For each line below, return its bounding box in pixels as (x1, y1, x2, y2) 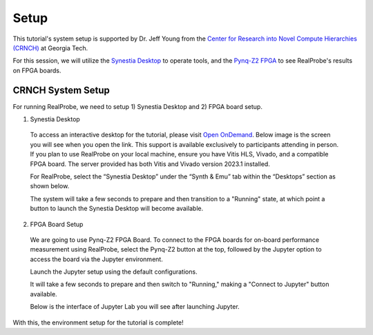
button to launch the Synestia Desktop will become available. (30, 204, 204, 213)
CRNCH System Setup (12, 84, 111, 96)
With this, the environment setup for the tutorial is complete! (12, 318, 184, 327)
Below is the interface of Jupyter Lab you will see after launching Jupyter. (30, 303, 240, 311)
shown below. (30, 182, 70, 190)
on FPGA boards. (12, 66, 61, 74)
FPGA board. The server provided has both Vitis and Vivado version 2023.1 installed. (30, 159, 271, 168)
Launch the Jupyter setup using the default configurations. (30, 267, 198, 276)
